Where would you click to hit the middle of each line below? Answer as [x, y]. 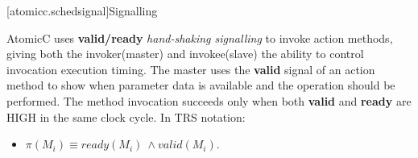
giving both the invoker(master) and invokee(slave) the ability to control [185, 54]
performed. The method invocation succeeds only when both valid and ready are [209, 100]
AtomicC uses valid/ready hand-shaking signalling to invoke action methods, [200, 37]
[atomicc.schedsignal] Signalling [82, 10]
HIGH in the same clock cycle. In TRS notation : [126, 116]
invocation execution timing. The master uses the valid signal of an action [191, 69]
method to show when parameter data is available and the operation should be [201, 85]
